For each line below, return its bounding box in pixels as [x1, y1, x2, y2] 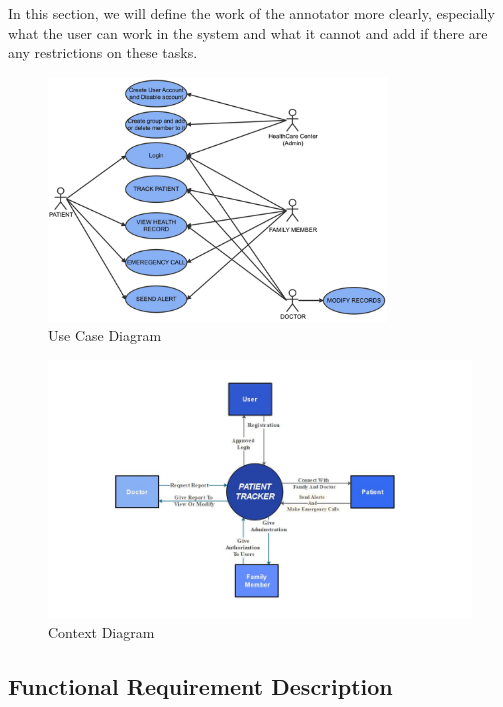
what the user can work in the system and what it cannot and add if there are [8, 22, 488, 43]
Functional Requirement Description [8, 671, 393, 702]
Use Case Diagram [48, 325, 162, 346]
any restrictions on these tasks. [8, 42, 198, 63]
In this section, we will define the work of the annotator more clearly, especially [8, 3, 495, 23]
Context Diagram [48, 622, 155, 643]
